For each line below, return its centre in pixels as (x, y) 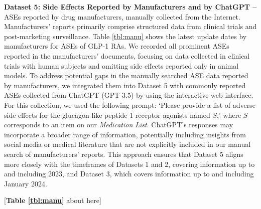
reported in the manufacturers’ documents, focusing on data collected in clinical (127, 55)
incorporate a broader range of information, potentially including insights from (125, 134)
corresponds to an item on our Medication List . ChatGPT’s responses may (119, 125)
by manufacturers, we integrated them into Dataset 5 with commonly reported (125, 85)
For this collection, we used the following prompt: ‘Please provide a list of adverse (130, 104)
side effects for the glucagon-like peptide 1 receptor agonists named (107, 115)
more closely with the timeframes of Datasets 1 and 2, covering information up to (129, 164)
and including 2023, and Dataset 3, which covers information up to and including (129, 174)
